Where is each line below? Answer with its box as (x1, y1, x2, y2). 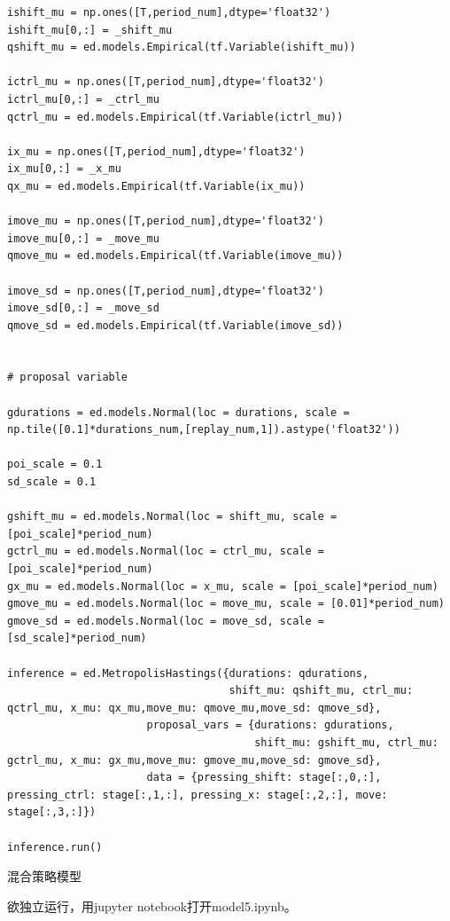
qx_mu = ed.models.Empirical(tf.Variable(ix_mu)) (7, 179, 306, 193)
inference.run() (7, 840, 103, 854)
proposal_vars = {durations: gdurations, (146, 719, 394, 732)
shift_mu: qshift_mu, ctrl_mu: (229, 684, 414, 697)
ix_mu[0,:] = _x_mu (7, 162, 121, 176)
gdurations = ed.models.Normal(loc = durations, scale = (7, 405, 350, 419)
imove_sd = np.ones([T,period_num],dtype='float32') (7, 284, 324, 297)
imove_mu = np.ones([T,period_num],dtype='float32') (7, 215, 324, 228)
